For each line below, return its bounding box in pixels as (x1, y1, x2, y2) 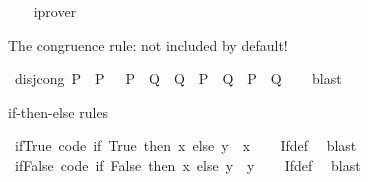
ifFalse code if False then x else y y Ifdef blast (14, 154, 361, 175)
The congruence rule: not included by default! (8, 34, 288, 55)
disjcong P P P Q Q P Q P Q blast (14, 68, 342, 89)
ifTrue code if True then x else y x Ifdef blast (14, 135, 357, 156)
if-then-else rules (8, 101, 109, 122)
